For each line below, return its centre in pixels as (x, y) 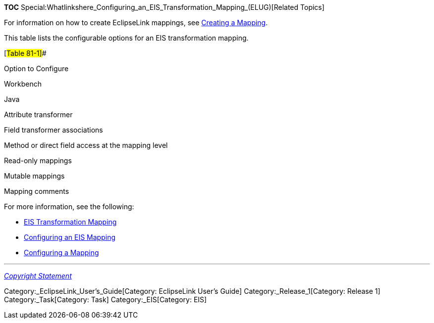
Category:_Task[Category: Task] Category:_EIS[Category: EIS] (106, 300)
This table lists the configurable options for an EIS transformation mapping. (126, 38)
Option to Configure (36, 69)
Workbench (23, 84)
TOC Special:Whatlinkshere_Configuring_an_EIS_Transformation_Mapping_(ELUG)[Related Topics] (164, 7)
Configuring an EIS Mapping (70, 237)
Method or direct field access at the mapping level (86, 145)
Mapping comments (37, 191)
